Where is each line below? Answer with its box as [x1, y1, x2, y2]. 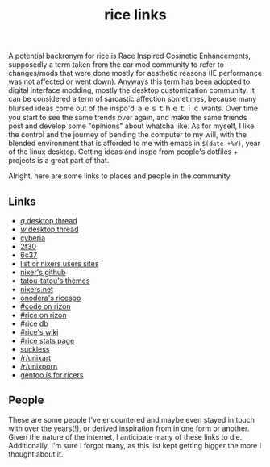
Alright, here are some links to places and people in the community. [8, 171, 232, 181]
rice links [104, 6, 167, 24]
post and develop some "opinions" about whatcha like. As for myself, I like [8, 121, 255, 131]
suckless [19, 344, 50, 354]
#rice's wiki [19, 327, 59, 336]
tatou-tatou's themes [19, 276, 90, 286]
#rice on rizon [19, 311, 67, 319]
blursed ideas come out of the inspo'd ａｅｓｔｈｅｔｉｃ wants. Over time [8, 103, 259, 114]
